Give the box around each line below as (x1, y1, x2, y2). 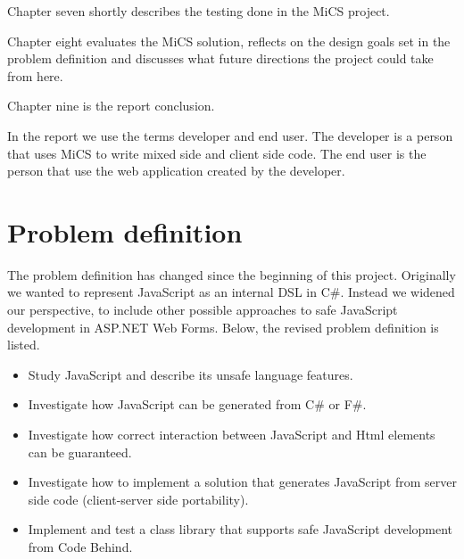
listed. (7, 335, 40, 354)
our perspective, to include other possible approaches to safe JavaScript (7, 300, 398, 319)
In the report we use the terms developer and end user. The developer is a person (7, 126, 453, 144)
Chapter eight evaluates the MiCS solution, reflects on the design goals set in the (7, 31, 451, 50)
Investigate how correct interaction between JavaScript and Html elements (28, 425, 435, 444)
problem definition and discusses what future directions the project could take (7, 49, 434, 68)
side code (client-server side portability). (28, 489, 249, 508)
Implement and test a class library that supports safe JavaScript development (28, 520, 453, 538)
